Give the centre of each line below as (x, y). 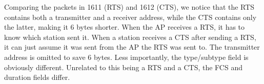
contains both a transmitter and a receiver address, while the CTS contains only (130, 17)
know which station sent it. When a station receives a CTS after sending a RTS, (130, 37)
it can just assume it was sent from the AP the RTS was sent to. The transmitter (132, 47)
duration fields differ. (37, 77)
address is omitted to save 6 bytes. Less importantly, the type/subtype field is (126, 57)
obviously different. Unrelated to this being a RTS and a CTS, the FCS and (123, 67)
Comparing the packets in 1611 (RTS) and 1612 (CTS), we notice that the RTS (129, 7)
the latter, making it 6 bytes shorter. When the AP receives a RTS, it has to (125, 27)
